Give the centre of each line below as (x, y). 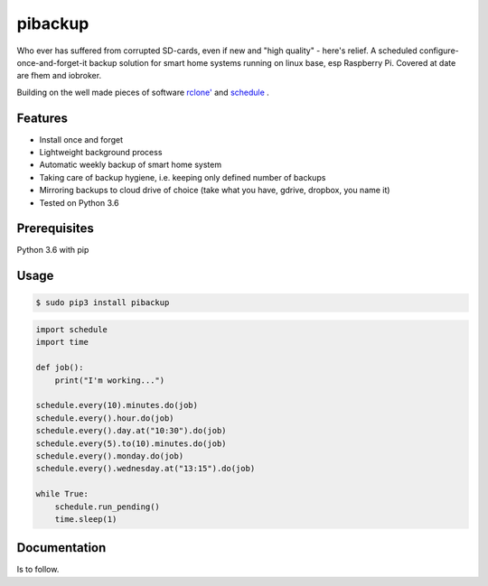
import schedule (72, 330)
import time (62, 342)
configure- (439, 51)
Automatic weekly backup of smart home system (130, 165)
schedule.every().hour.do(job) (105, 418)
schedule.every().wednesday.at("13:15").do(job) (145, 469)
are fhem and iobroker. (59, 76)
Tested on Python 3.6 (79, 202)
